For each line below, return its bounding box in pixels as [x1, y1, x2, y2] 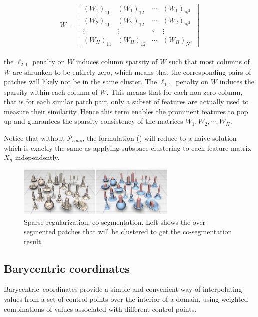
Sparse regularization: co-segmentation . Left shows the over [24, 216, 206, 227]
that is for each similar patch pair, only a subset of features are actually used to [4, 96, 249, 107]
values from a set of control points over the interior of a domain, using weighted [4, 294, 248, 304]
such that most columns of [168, 56, 250, 67]
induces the [219, 76, 255, 87]
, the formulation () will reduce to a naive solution [82, 133, 237, 143]
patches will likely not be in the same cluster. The [4, 76, 157, 87]
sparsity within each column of [4, 86, 98, 97]
